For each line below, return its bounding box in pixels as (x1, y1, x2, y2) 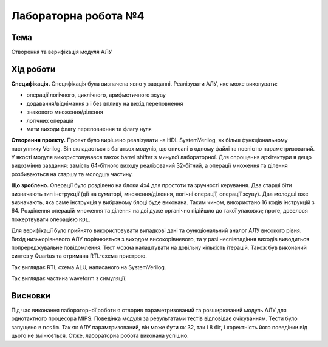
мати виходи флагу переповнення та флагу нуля (26, 125, 152, 132)
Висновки (11, 290, 51, 301)
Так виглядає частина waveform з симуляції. (11, 275, 127, 282)
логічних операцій (26, 117, 74, 124)
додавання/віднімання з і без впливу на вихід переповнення (26, 100, 183, 107)
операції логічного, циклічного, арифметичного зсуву (26, 91, 166, 98)
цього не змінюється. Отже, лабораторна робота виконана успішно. (11, 332, 189, 340)
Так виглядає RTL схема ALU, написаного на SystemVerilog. (11, 263, 166, 270)
